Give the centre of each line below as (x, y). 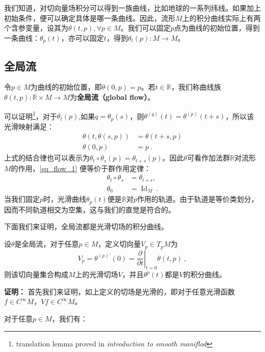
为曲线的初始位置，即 (66, 87)
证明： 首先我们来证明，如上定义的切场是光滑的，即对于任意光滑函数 (120, 291)
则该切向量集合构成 (36, 274)
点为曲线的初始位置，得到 (217, 28)
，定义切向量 (120, 244)
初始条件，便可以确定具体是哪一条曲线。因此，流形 (90, 18)
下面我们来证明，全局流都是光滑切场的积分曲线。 (86, 226)
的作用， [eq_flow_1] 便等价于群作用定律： (81, 168)
